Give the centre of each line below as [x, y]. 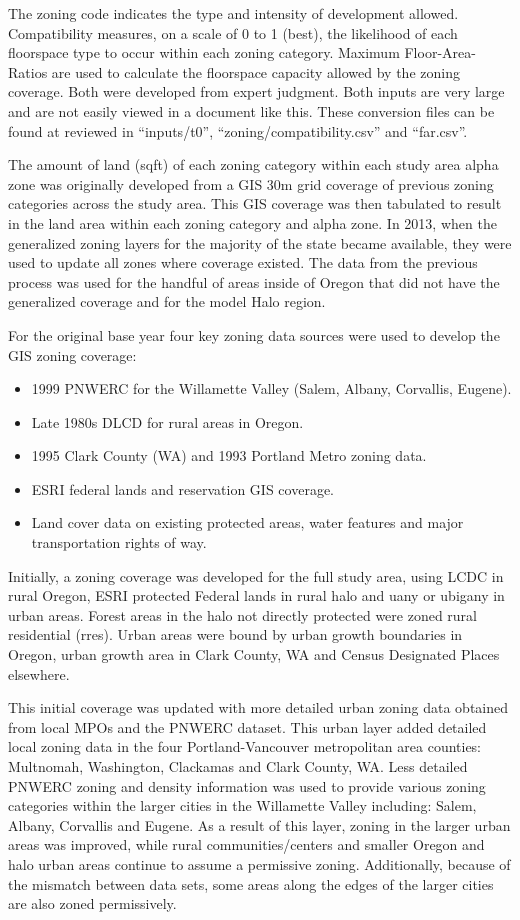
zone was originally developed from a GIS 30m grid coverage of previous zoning [251, 183]
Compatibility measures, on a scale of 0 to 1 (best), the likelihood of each [233, 32]
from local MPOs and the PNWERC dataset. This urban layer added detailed [247, 726]
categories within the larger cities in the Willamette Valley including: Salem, [242, 805]
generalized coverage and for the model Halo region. [167, 301]
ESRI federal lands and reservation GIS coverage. [182, 488]
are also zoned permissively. [92, 903]
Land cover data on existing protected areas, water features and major [247, 522]
